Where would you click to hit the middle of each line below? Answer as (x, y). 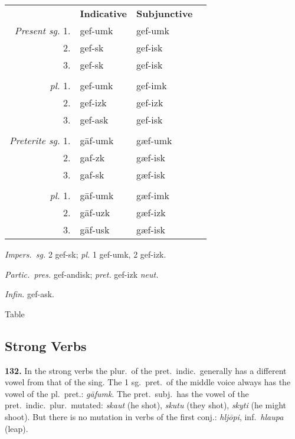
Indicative (104, 13)
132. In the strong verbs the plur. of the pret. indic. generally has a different (146, 370)
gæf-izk (151, 212)
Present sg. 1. (42, 30)
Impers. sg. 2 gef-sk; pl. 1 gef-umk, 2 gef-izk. (86, 254)
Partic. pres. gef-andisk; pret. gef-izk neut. (82, 274)
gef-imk (152, 85)
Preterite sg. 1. (40, 140)
